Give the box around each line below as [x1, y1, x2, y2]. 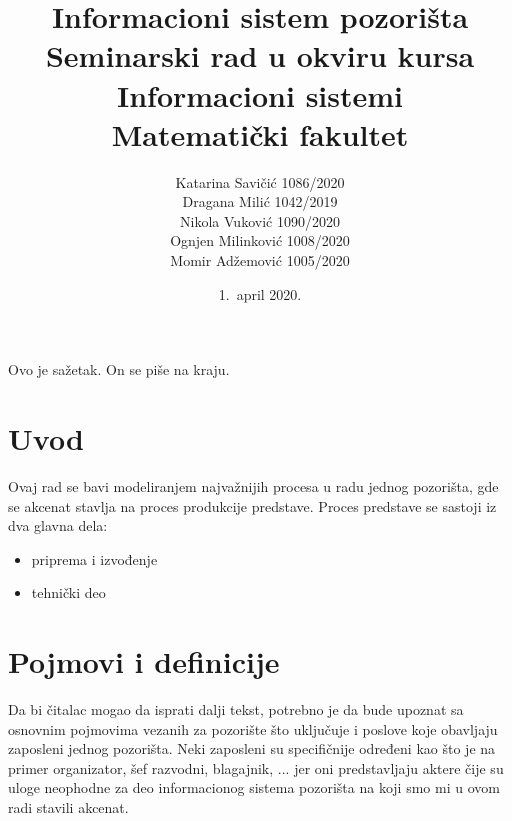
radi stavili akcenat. [8, 797, 129, 818]
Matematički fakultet [111, 113, 409, 154]
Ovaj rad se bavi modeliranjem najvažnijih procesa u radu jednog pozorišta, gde [8, 475, 499, 496]
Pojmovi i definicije [8, 641, 280, 682]
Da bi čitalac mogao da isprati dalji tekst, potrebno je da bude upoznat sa [8, 699, 464, 720]
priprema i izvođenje [31, 548, 158, 569]
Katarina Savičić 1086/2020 [175, 171, 345, 192]
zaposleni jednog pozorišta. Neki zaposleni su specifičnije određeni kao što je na [8, 738, 496, 759]
